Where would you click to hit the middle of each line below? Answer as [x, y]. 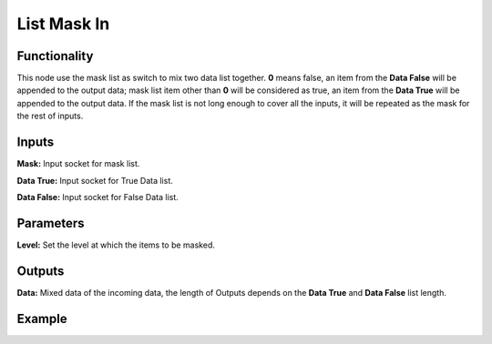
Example [42, 319]
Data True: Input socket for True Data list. [95, 180]
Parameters [51, 223]
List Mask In [63, 24]
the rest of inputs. [50, 116]
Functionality [55, 56]
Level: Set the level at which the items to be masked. [116, 245]
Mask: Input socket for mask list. [78, 164]
